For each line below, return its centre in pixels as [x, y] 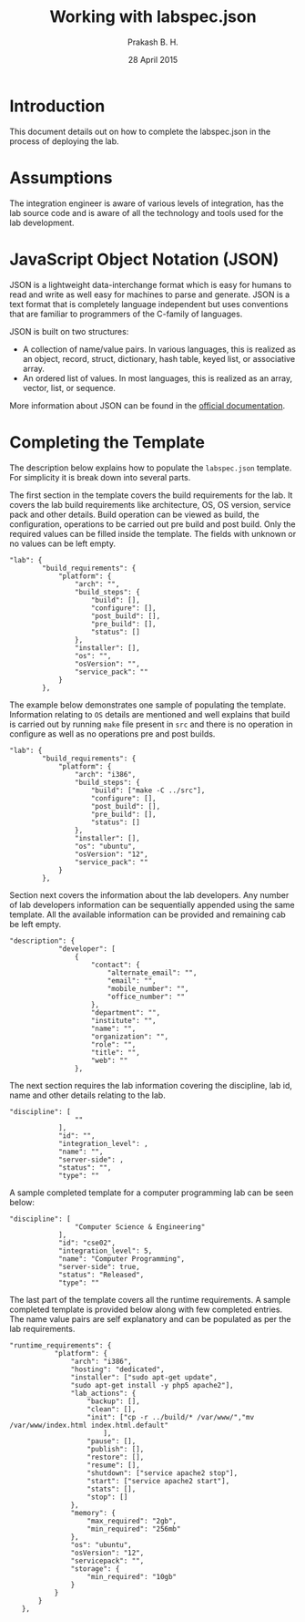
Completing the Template [107, 442]
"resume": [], [114, 1465]
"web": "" [109, 1060]
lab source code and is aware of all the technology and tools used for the [147, 212]
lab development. [42, 222]
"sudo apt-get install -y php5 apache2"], [152, 1385]
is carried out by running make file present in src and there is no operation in [151, 724]
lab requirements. [42, 1328]
